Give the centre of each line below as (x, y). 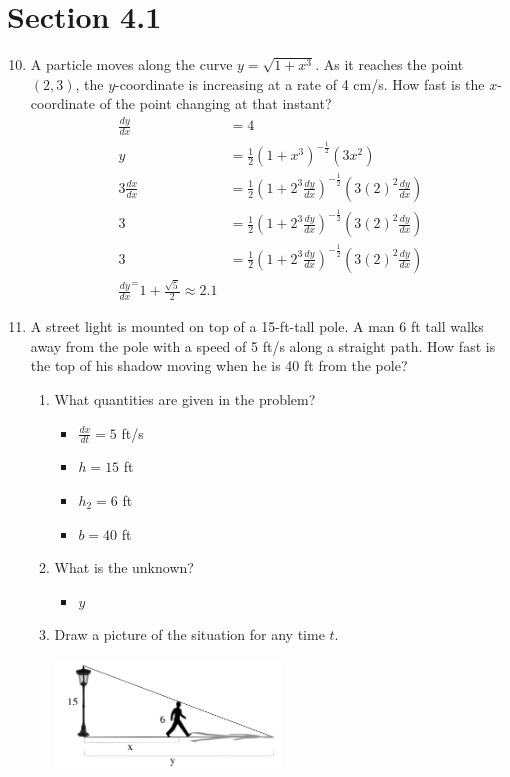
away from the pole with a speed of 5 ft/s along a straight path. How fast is (263, 345)
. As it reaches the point (389, 64)
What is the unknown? (124, 567)
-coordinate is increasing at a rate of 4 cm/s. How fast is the (300, 83)
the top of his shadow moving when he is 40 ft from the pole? (219, 365)
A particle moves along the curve (131, 64)
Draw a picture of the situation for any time (189, 634)
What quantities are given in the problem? (185, 398)
